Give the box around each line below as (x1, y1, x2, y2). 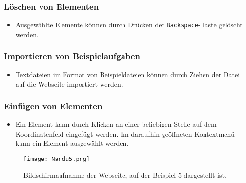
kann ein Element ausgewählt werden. (15, 138, 129, 148)
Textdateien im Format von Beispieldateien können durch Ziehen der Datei (15, 69, 240, 79)
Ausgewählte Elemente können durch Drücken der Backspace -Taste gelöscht (15, 20, 243, 30)
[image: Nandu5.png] (23, 155, 90, 162)
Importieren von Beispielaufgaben (4, 50, 140, 62)
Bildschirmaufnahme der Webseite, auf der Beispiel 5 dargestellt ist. (23, 169, 226, 180)
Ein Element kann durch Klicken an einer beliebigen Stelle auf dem (15, 119, 217, 129)
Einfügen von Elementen (4, 99, 102, 112)
